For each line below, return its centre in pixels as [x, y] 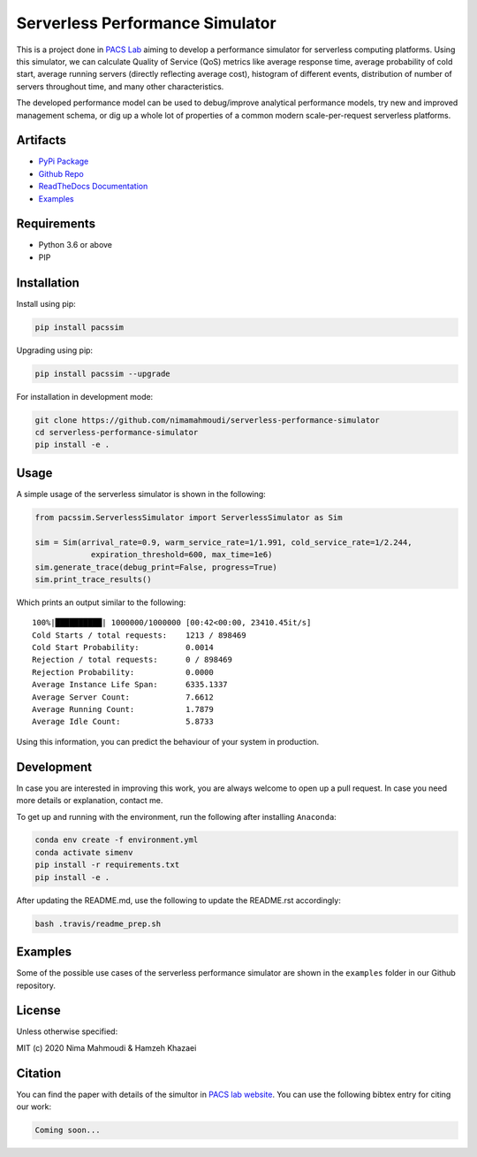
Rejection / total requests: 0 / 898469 [132, 660]
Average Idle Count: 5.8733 [123, 722]
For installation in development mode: [85, 396]
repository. [36, 985]
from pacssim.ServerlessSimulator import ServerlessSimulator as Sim [189, 517]
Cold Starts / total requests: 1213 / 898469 [139, 635]
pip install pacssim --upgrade [103, 373]
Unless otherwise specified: [67, 1031]
